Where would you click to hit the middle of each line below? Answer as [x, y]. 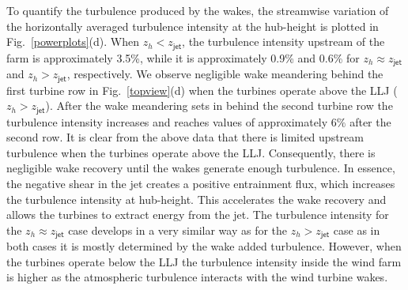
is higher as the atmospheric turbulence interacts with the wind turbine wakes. [197, 277]
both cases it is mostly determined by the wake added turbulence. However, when [204, 246]
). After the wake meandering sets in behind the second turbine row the [219, 105]
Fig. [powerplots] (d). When [73, 41]
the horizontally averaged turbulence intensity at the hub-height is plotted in [193, 26]
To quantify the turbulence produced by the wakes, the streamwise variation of [198, 10]
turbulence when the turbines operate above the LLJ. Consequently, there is [191, 152]
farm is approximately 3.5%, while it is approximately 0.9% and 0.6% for [183, 57]
